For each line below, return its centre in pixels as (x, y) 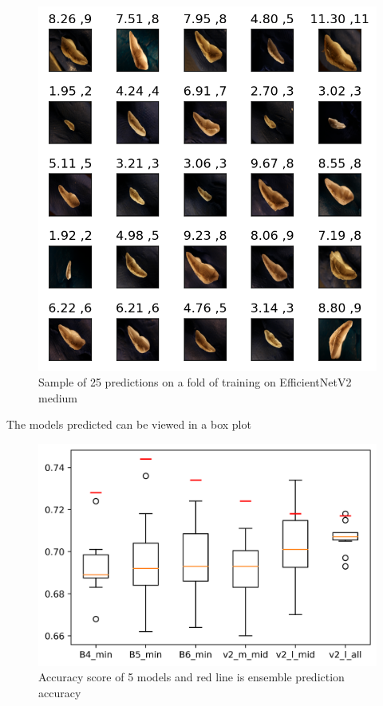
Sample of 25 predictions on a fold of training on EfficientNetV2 (195, 382)
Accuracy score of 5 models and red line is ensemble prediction (191, 677)
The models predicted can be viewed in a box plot (129, 424)
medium (58, 397)
